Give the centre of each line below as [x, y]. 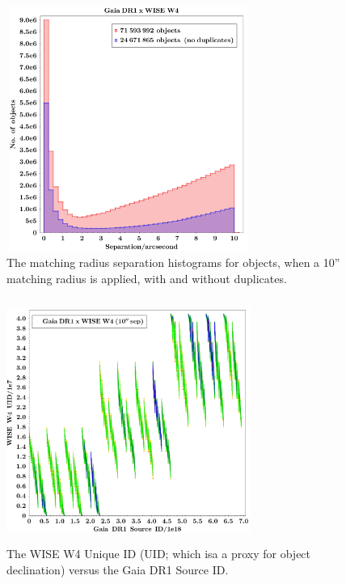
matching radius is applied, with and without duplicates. [147, 278]
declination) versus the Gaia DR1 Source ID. [118, 569]
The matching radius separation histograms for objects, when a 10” [173, 262]
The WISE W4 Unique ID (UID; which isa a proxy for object [159, 554]
